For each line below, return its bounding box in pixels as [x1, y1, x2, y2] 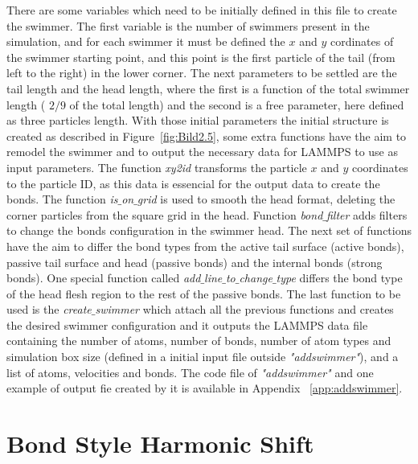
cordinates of [330, 33, 394, 50]
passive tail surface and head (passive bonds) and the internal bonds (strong [6, 253, 383, 270]
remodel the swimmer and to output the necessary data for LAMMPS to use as [6, 143, 399, 160]
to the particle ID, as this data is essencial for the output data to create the [6, 175, 380, 191]
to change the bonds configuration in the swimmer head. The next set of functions [6, 222, 412, 239]
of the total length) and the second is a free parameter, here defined [69, 96, 404, 113]
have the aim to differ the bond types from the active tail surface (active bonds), [6, 237, 404, 254]
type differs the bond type [276, 269, 403, 286]
